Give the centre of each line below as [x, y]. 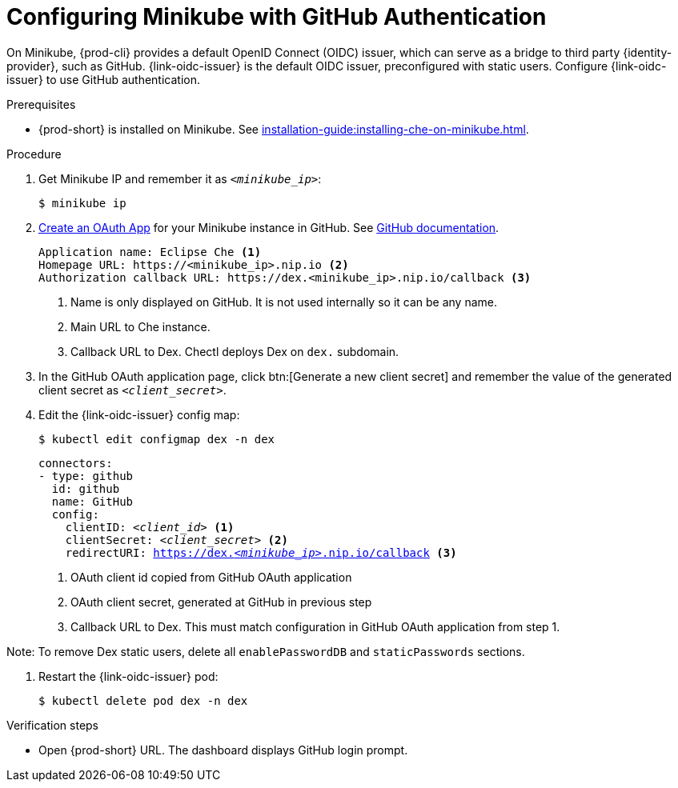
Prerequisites [41, 104]
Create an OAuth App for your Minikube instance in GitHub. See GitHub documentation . [269, 227]
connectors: [76, 463]
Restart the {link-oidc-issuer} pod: [128, 676]
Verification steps [53, 725]
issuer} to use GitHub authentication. [104, 79]
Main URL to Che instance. [140, 326]
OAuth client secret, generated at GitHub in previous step [221, 602]
